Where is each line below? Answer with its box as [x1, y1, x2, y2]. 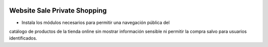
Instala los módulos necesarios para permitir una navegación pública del [21, 20, 170, 25]
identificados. [9, 35, 37, 41]
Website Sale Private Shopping [9, 6, 107, 15]
